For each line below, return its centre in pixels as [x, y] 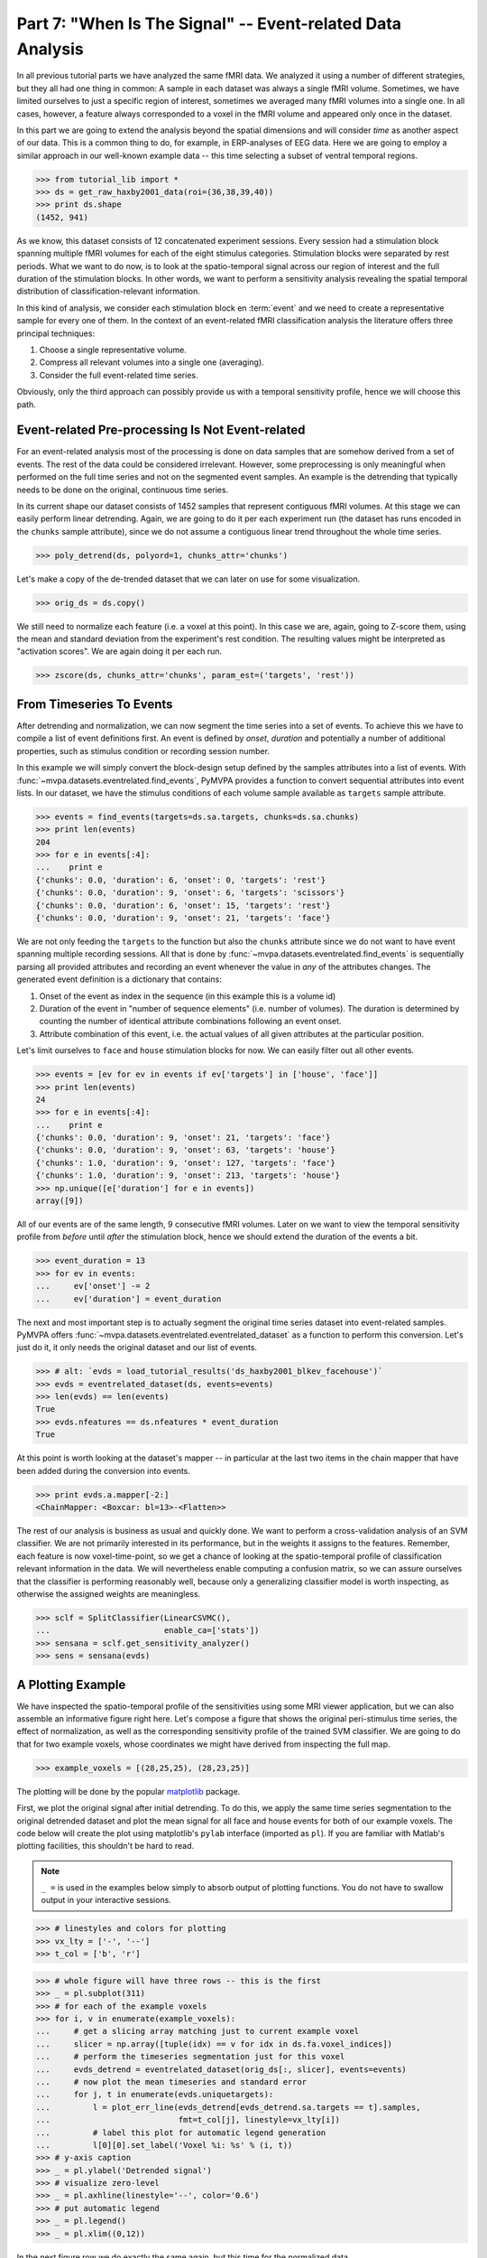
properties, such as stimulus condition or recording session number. [143, 751]
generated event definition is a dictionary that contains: [119, 979]
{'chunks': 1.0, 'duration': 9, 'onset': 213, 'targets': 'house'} [188, 1176]
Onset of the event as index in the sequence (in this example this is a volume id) [188, 996]
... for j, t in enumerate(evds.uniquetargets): [155, 2095]
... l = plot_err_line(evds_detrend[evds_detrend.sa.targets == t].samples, [228, 2107]
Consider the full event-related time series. [119, 375]
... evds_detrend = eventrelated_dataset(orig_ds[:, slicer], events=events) [221, 2069]
